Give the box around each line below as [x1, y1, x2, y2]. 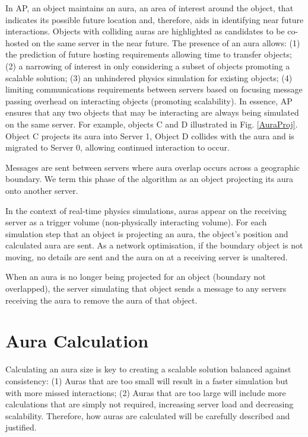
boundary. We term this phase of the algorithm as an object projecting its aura [5, 173, 294, 185]
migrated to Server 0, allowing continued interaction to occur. [5, 141, 230, 154]
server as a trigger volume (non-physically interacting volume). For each [5, 216, 267, 228]
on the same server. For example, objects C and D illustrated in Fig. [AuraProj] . [5, 117, 298, 130]
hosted [5, 36, 29, 49]
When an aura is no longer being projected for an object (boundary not [5, 270, 266, 283]
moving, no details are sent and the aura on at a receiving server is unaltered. [5, 250, 288, 263]
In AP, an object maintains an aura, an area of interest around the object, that [5, 2, 294, 14]
